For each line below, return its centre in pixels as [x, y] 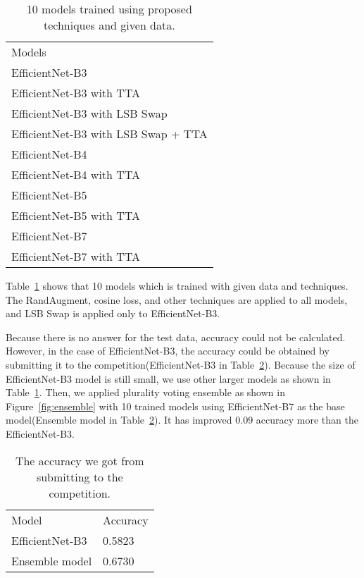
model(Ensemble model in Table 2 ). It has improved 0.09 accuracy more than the [182, 420]
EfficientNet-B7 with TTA [76, 256]
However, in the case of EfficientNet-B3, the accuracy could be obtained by [168, 351]
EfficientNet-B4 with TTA [76, 174]
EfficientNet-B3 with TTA [76, 93]
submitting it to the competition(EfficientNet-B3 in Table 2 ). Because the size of [181, 364]
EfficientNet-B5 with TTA [76, 215]
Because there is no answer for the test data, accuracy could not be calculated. [176, 337]
